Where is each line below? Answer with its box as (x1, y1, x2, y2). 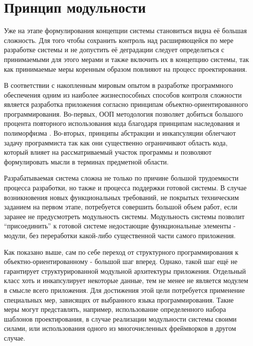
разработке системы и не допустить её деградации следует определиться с (4, 44, 225, 55)
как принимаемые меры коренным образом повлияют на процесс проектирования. (4, 63, 247, 74)
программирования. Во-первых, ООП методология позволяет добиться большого (4, 108, 243, 119)
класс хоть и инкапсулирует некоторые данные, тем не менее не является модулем (4, 275, 249, 285)
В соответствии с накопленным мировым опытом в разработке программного (4, 80, 233, 90)
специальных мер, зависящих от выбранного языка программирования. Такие (4, 294, 234, 305)
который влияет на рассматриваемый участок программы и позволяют (4, 147, 212, 157)
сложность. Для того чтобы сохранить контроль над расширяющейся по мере (4, 35, 234, 45)
